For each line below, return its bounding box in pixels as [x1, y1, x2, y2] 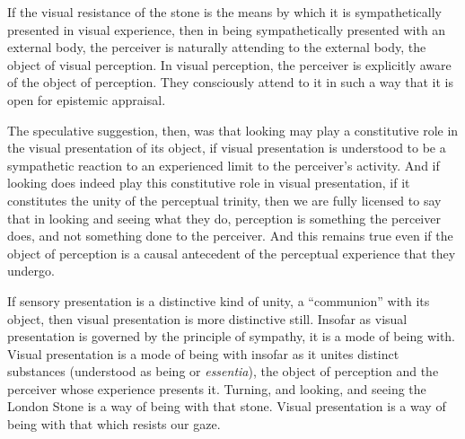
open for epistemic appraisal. [7, 90, 166, 109]
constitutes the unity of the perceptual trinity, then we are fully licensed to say [7, 190, 442, 209]
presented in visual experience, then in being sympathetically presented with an [7, 20, 446, 39]
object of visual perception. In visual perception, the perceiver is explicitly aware [7, 55, 452, 74]
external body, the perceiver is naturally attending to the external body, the [7, 38, 426, 57]
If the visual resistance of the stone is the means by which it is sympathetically [7, 3, 442, 21]
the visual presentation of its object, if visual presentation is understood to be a [7, 138, 446, 157]
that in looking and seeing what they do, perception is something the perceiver [7, 208, 441, 227]
